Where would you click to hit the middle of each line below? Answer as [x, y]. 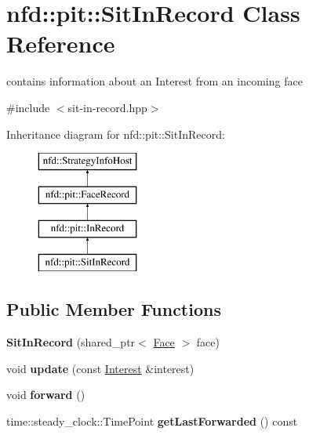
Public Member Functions [114, 309]
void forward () [46, 395]
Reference [61, 43]
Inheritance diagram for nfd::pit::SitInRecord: [116, 134]
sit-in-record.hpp [107, 107]
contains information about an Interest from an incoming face [154, 81]
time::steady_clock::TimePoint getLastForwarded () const [152, 420]
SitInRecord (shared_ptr [71, 342]
